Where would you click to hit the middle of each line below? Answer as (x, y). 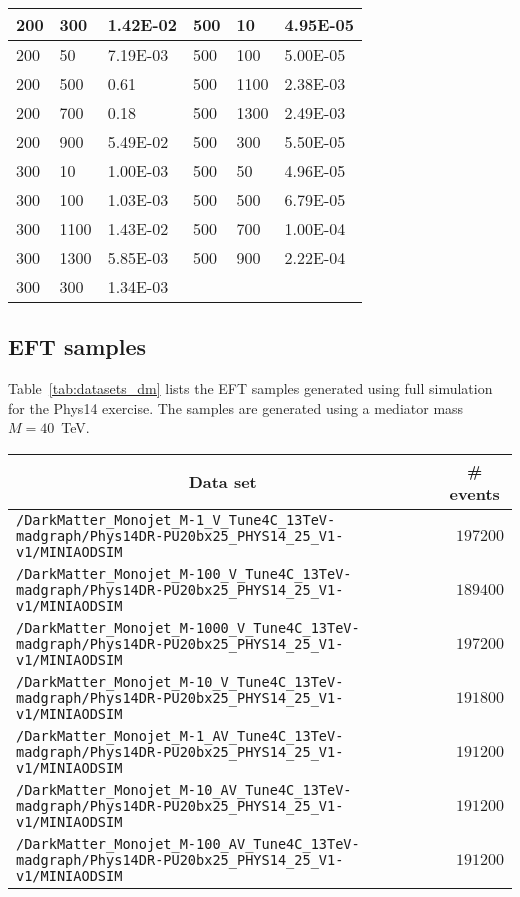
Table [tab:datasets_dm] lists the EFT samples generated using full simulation (250, 388)
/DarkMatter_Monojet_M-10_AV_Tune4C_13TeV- (184, 789)
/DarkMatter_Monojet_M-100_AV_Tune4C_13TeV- (188, 843)
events (474, 493)
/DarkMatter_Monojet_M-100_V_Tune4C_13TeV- (184, 573)
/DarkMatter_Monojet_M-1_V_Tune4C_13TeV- (176, 519)
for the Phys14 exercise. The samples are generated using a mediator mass (236, 407)
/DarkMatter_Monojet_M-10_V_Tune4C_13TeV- (180, 681)
